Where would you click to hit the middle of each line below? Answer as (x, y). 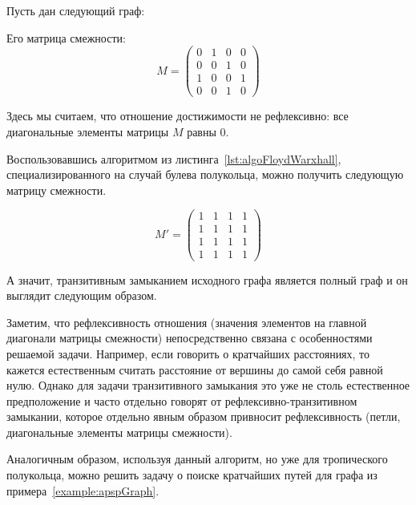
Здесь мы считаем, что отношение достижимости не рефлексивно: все (178, 116)
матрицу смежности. (57, 190)
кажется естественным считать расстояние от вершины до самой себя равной (195, 369)
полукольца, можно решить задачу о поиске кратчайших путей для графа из (192, 475)
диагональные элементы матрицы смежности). (119, 432)
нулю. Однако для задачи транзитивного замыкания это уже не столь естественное (208, 385)
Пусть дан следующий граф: (76, 10)
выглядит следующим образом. (82, 295)
